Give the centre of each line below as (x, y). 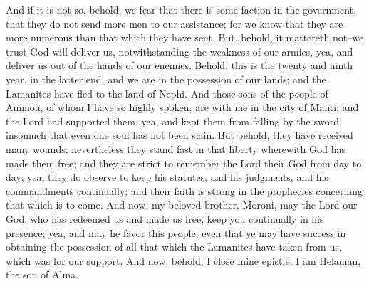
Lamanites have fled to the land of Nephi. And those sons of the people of (167, 93)
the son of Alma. (42, 274)
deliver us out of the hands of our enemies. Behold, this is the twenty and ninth (180, 65)
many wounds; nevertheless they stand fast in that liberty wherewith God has (176, 148)
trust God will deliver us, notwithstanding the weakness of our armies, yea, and (180, 51)
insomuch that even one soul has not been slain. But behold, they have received (180, 135)
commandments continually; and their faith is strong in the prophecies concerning (184, 190)
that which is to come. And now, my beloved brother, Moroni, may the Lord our (182, 205)
